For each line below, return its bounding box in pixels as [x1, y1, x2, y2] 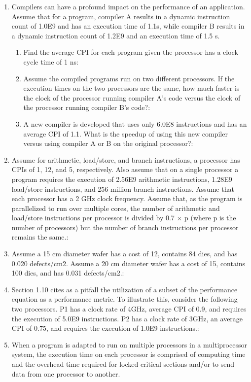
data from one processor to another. [11, 368, 120, 379]
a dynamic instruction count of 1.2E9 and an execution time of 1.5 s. [11, 30, 220, 40]
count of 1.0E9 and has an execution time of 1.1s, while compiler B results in [11, 21, 245, 31]
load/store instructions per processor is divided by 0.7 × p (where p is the [11, 212, 236, 223]
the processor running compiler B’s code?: [23, 102, 150, 112]
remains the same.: [11, 232, 69, 242]
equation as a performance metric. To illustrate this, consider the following [11, 294, 238, 304]
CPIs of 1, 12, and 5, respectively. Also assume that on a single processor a [11, 164, 239, 174]
